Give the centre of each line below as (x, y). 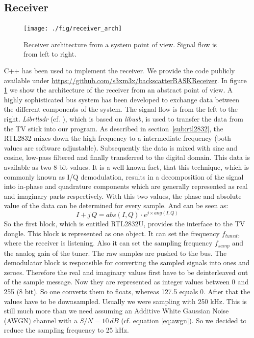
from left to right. (50, 54)
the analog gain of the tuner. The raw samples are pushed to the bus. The (115, 253)
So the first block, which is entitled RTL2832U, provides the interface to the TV (125, 224)
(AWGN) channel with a (41, 320)
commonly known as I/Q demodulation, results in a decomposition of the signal (124, 176)
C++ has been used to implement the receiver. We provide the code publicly (119, 71)
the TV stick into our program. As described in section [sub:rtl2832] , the (114, 128)
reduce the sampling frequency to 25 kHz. (66, 330)
